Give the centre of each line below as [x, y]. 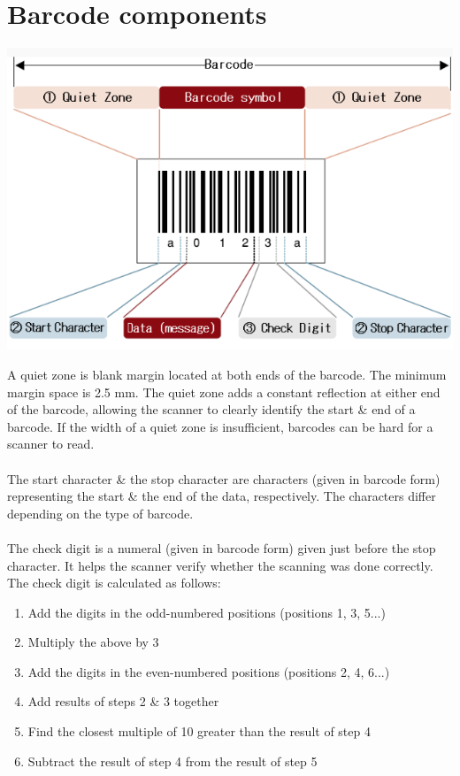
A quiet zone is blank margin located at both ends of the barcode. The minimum [227, 374]
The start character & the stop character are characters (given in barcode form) [224, 478]
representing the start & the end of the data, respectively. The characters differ [222, 496]
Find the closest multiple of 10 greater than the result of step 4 [199, 731]
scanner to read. [51, 444]
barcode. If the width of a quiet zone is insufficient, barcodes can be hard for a [220, 426]
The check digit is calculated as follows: [114, 583]
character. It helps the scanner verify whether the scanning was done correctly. [220, 565]
